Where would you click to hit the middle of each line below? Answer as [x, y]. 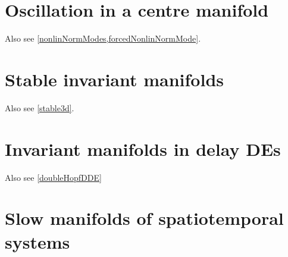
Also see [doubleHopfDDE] [53, 177]
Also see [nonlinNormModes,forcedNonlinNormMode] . [103, 38]
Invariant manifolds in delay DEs [143, 148]
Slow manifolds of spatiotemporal [144, 218]
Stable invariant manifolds [115, 79]
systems [37, 241]
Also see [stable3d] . [40, 107]
